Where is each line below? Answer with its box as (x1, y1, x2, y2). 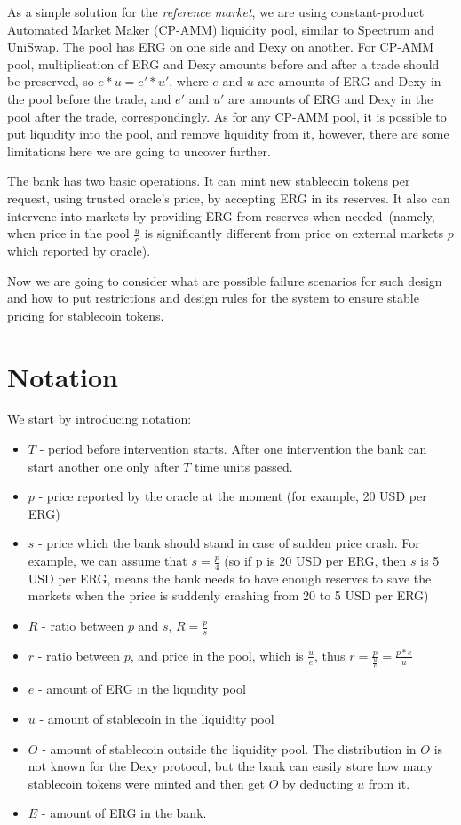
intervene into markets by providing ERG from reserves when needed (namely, (7, 206, 435, 225)
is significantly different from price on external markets (144, 224, 444, 242)
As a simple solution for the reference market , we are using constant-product (7, 3, 425, 20)
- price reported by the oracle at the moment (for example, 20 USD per (38, 487, 427, 505)
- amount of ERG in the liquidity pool (37, 679, 246, 698)
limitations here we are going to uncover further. (7, 141, 271, 160)
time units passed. (195, 456, 293, 475)
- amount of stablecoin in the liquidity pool (39, 710, 274, 727)
